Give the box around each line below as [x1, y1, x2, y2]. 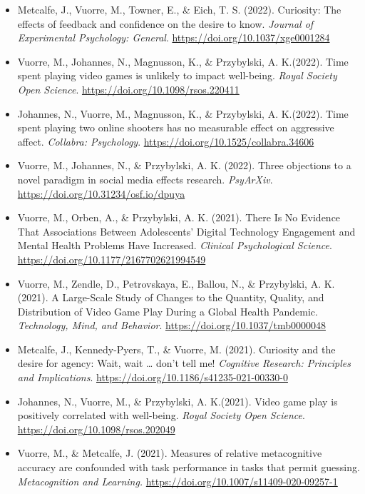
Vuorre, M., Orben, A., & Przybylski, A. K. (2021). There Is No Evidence [17, 210, 341, 225]
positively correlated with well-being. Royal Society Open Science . [17, 408, 305, 423]
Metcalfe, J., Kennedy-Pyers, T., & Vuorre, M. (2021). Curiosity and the [17, 341, 336, 356]
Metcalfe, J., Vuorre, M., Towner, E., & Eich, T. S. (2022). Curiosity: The [17, 2, 341, 16]
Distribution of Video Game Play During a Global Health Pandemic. [17, 303, 318, 318]
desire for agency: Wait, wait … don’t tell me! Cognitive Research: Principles [17, 356, 351, 370]
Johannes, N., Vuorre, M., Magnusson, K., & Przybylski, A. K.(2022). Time [17, 106, 349, 121]
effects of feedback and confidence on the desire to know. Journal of [17, 16, 314, 31]
